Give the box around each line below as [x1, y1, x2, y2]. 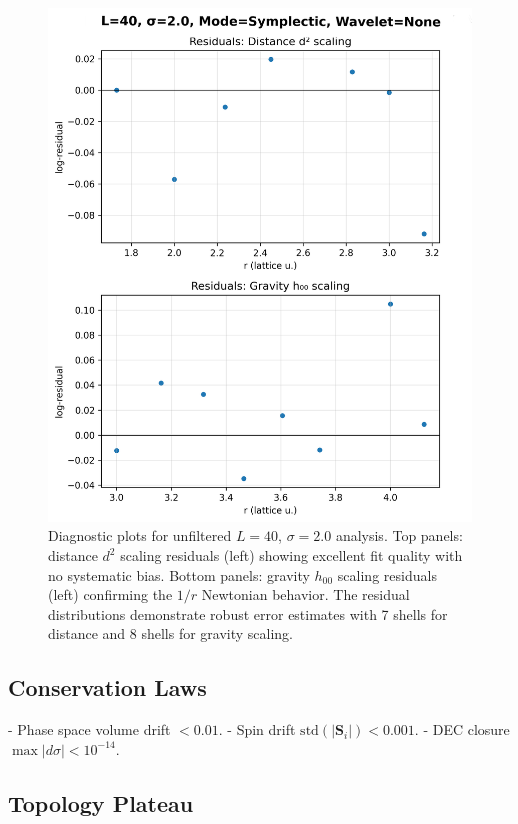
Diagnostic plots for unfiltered [48, 525, 232, 546]
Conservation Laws [8, 672, 207, 703]
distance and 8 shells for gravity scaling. [48, 623, 293, 644]
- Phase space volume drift [8, 719, 171, 740]
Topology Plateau [8, 787, 194, 818]
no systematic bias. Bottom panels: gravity [48, 564, 310, 585]
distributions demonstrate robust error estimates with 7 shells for [48, 603, 448, 624]
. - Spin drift [218, 719, 296, 740]
